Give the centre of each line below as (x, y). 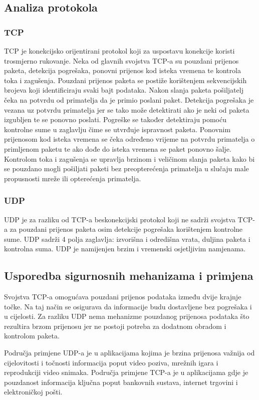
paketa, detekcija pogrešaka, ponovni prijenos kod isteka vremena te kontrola (122, 70)
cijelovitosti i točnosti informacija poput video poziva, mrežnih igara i (111, 362)
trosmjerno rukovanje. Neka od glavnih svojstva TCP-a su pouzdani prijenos (121, 60)
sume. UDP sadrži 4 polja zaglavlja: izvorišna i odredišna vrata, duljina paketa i (127, 239)
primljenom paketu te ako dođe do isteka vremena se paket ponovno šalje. (118, 148)
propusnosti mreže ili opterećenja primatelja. (73, 178)
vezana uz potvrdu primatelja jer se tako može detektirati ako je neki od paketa (127, 109)
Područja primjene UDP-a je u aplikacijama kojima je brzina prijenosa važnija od (129, 353)
